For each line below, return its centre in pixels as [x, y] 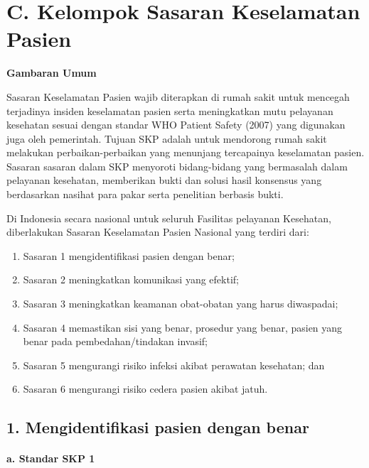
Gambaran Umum [52, 73]
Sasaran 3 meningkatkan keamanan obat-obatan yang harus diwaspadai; [181, 304]
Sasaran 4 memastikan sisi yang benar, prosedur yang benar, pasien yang [183, 327]
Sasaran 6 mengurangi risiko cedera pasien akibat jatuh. [145, 389]
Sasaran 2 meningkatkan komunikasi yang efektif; [131, 279]
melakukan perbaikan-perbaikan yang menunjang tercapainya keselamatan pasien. [186, 152]
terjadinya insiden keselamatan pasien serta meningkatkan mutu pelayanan [170, 110]
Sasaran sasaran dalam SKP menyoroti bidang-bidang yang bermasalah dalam [177, 166]
